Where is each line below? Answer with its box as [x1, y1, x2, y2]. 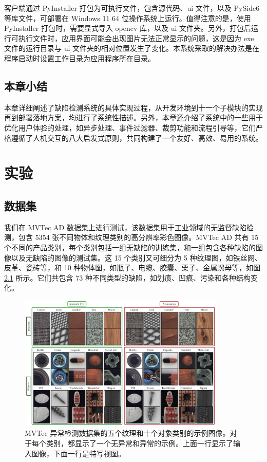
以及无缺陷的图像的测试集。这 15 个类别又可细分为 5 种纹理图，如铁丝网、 [11, 252, 262, 263]
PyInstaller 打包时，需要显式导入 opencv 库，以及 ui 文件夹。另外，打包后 [4, 23, 251, 33]
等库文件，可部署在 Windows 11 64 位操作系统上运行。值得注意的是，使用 [4, 12, 251, 23]
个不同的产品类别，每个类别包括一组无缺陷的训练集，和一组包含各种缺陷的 [4, 242, 256, 252]
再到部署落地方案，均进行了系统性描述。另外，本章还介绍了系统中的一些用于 [4, 112, 263, 123]
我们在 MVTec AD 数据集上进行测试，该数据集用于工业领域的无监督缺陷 [4, 221, 246, 232]
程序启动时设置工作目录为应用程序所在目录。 [4, 52, 155, 63]
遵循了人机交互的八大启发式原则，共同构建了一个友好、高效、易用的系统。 [11, 132, 263, 143]
